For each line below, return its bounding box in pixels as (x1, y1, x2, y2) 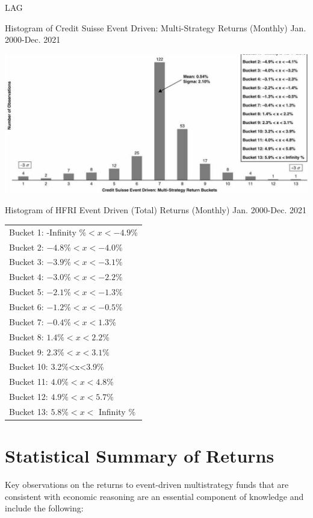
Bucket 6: (9, 300, 44, 313)
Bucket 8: (9, 330, 44, 343)
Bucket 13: (9, 405, 48, 417)
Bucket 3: (9, 255, 44, 268)
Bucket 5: (9, 286, 44, 298)
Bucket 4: (9, 270, 44, 283)
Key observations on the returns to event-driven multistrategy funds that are (5, 478, 289, 491)
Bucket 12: (9, 390, 48, 403)
